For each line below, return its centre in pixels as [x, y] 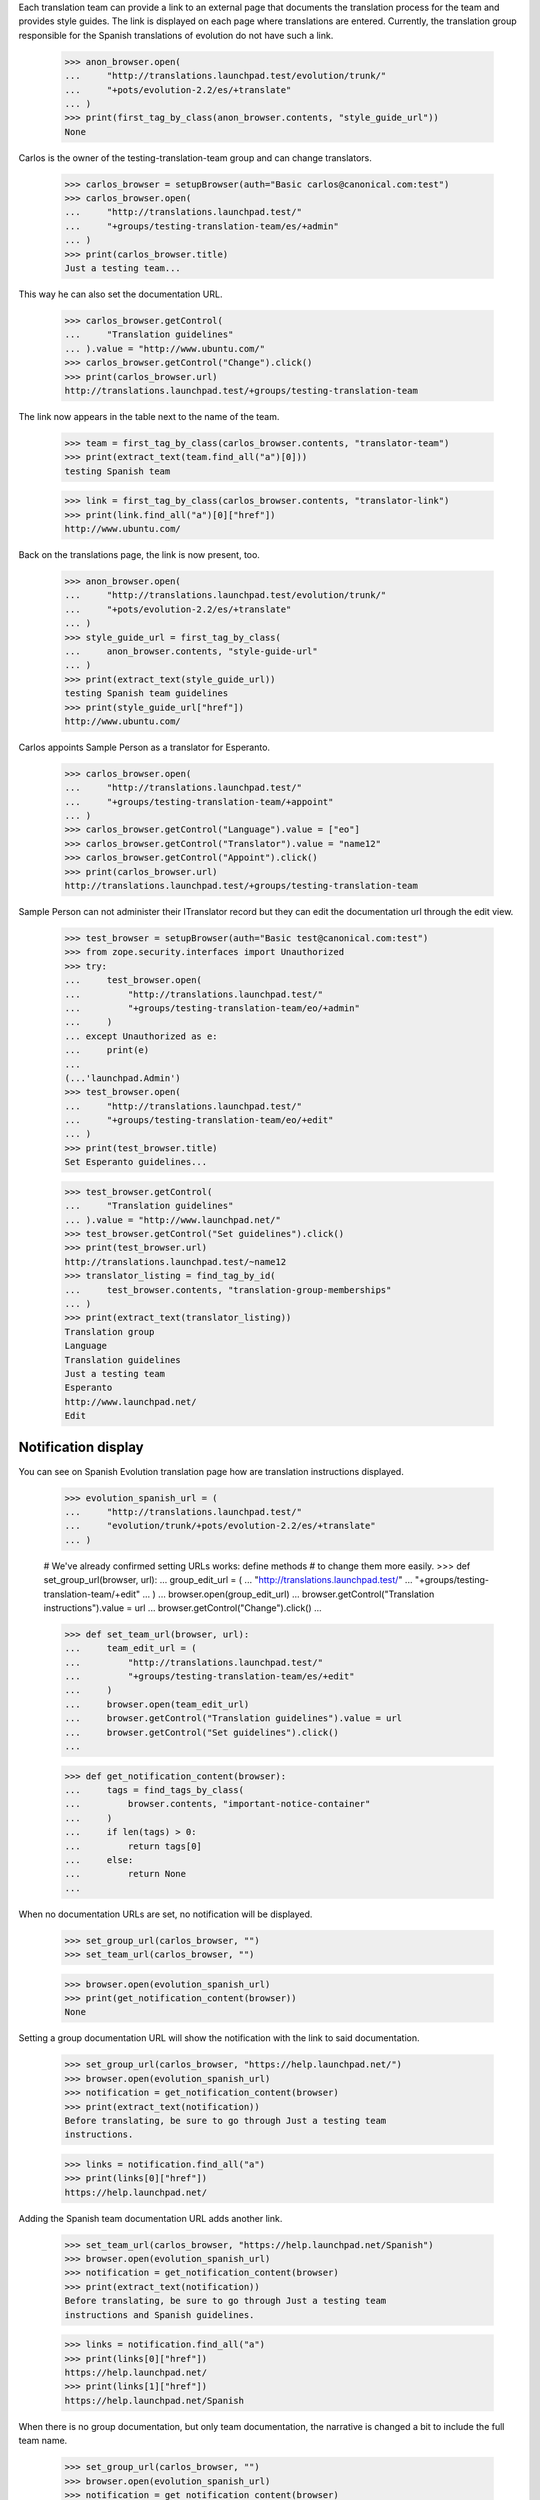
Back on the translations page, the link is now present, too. [139, 555]
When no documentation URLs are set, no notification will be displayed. [165, 1914]
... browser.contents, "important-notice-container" [217, 1804]
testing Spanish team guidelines [146, 693]
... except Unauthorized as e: [141, 1036]
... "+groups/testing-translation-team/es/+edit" [209, 1676]
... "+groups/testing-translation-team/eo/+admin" [212, 1008]
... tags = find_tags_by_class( [154, 1789]
